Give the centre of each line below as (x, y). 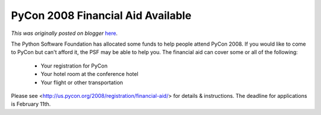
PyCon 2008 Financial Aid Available (101, 15)
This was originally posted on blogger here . (64, 33)
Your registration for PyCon (74, 66)
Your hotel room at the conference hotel (90, 74)
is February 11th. (31, 104)
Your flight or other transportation (82, 82)
